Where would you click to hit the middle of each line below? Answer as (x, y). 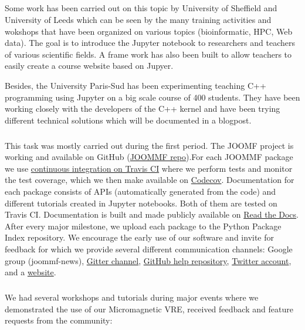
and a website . (30, 272)
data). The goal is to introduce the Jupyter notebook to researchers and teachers (150, 43)
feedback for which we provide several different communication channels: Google (149, 249)
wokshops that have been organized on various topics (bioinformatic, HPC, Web (149, 31)
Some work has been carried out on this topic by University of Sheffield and (141, 8)
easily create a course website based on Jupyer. (89, 66)
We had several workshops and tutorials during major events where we (132, 297)
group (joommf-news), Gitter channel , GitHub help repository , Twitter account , (148, 260)
